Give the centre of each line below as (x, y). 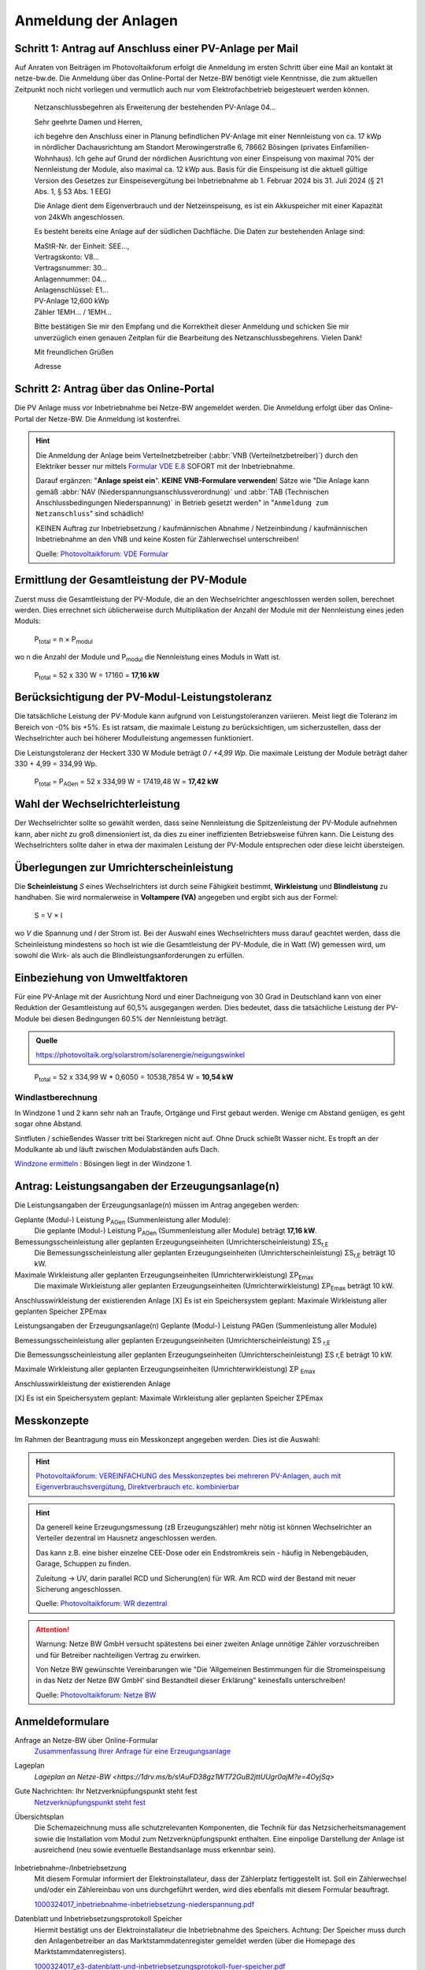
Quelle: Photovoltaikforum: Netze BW (96, 1695)
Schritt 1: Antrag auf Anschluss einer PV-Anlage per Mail (156, 48)
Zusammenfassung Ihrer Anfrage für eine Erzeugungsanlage (133, 1751)
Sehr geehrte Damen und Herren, (89, 121)
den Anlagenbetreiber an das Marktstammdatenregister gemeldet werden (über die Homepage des (195, 1940)
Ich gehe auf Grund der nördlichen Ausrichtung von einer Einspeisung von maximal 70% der (225, 158)
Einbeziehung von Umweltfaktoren (101, 978)
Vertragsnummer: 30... (71, 268)
